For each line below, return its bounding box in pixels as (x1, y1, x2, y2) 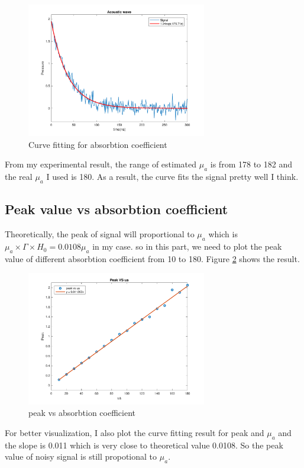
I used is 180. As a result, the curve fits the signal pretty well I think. (46, 170, 299, 183)
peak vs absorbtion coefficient (28, 406, 136, 419)
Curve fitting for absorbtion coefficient (28, 138, 167, 150)
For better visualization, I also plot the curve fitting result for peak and (5, 426, 264, 438)
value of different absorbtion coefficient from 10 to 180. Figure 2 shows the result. (5, 252, 300, 264)
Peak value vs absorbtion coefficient (5, 200, 228, 218)
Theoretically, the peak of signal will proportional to (5, 228, 195, 240)
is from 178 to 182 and (210, 158, 292, 170)
